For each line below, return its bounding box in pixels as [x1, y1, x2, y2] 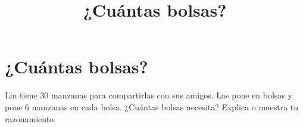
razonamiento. [5, 112, 56, 125]
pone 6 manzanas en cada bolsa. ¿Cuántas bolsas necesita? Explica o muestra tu [5, 100, 299, 113]
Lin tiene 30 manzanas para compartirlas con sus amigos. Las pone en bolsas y [5, 89, 292, 101]
